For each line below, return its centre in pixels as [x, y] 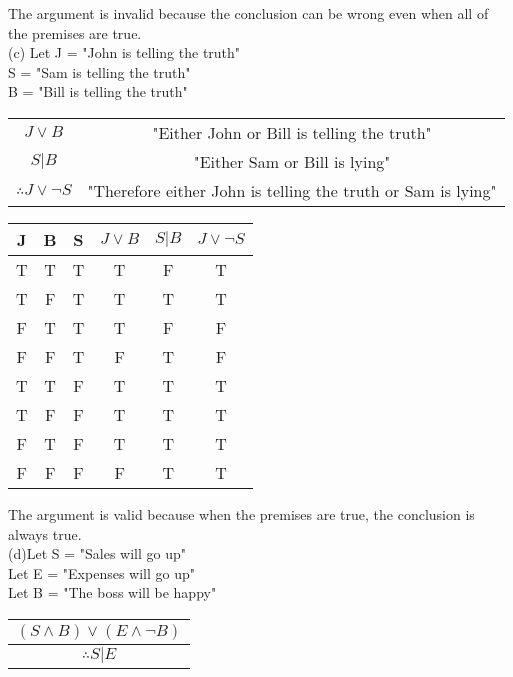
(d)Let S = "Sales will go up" [97, 553]
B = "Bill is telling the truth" [98, 91]
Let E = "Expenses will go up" [101, 572]
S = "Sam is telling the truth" [99, 71]
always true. [45, 533]
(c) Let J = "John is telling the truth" [124, 52]
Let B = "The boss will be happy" [112, 592]
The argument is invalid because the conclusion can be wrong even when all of [248, 13]
